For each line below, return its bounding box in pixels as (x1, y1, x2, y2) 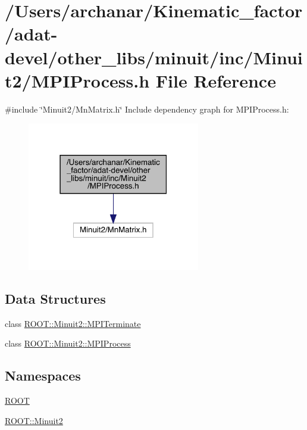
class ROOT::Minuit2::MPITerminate (5, 317, 141, 329)
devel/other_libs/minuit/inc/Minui (5, 45, 303, 69)
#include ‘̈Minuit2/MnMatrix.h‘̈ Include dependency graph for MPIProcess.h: (5, 102, 289, 115)
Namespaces (5, 366, 81, 385)
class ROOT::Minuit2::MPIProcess (5, 337, 131, 350)
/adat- (5, 21, 58, 46)
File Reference (155, 68, 276, 92)
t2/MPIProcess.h (5, 68, 150, 92)
